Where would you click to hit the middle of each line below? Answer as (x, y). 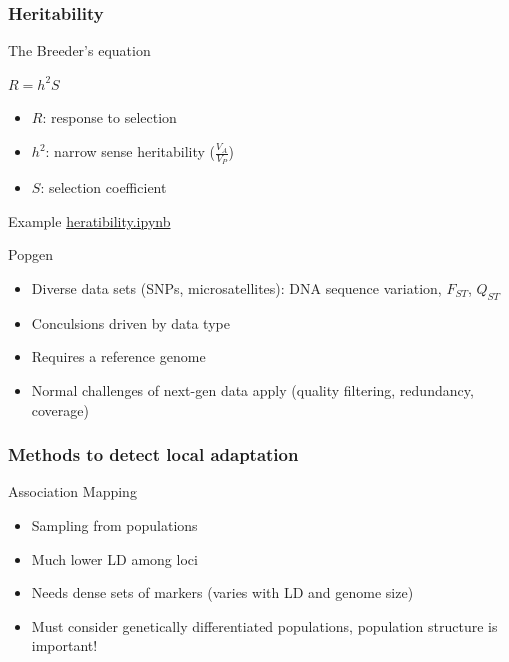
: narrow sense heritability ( (130, 151)
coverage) (60, 409)
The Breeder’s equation (79, 50)
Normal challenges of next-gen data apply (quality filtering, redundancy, (252, 390)
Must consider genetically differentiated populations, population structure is (264, 625)
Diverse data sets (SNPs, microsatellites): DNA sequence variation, (236, 288)
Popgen (30, 254)
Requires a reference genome (118, 356)
